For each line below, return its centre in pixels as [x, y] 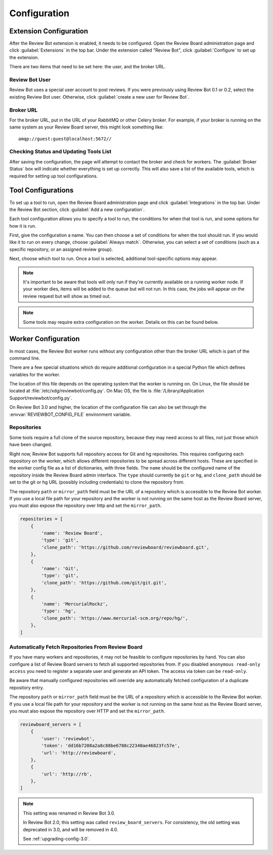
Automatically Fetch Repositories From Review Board [76, 647]
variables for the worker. [35, 374]
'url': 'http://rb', [67, 774]
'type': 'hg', [59, 611]
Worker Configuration [45, 339]
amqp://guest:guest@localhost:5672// [65, 139]
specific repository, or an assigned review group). [61, 249]
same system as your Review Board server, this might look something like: [86, 127]
